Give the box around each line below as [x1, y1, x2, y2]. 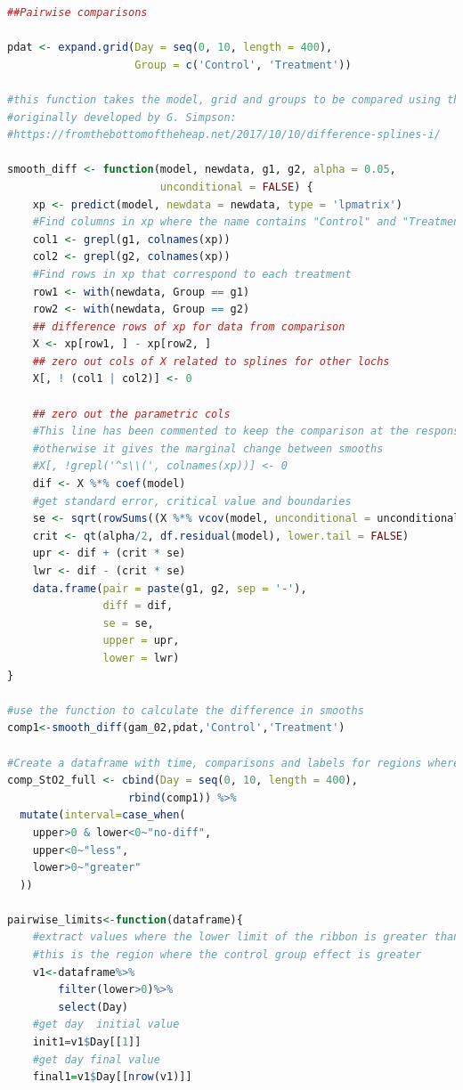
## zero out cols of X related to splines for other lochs [32, 354, 390, 368]
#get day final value [32, 1053, 160, 1066]
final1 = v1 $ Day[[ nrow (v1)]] [32, 1070, 192, 1084]
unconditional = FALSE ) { [159, 180, 313, 193]
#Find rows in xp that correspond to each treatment [32, 267, 352, 281]
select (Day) [58, 1000, 129, 1013]
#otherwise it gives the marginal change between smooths [32, 442, 384, 455]
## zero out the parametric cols [32, 407, 231, 420]
